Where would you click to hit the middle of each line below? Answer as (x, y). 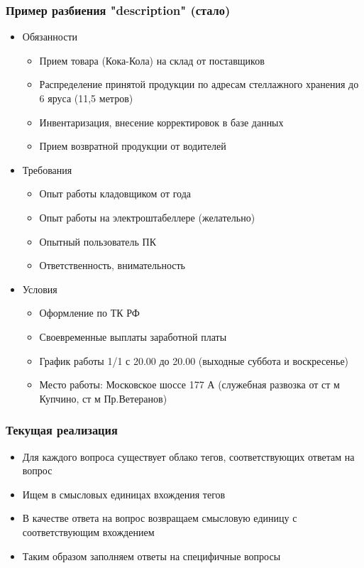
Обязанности (50, 37)
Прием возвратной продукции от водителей (133, 146)
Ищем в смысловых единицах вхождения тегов (124, 494)
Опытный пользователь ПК (98, 241)
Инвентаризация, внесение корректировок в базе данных (161, 122)
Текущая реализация (62, 430)
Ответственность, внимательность (112, 265)
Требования (47, 169)
